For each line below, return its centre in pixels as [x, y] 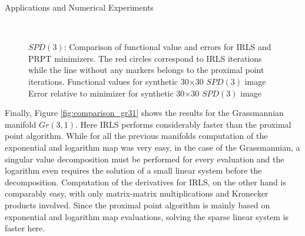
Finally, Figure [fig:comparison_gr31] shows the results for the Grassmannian [144, 113]
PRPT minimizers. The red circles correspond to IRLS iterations [145, 58]
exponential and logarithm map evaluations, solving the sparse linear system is [147, 216]
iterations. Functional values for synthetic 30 [109, 81]
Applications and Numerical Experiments [79, 7]
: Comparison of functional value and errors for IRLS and [168, 47]
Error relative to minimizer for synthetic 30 [107, 93]
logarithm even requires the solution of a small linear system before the [133, 170]
